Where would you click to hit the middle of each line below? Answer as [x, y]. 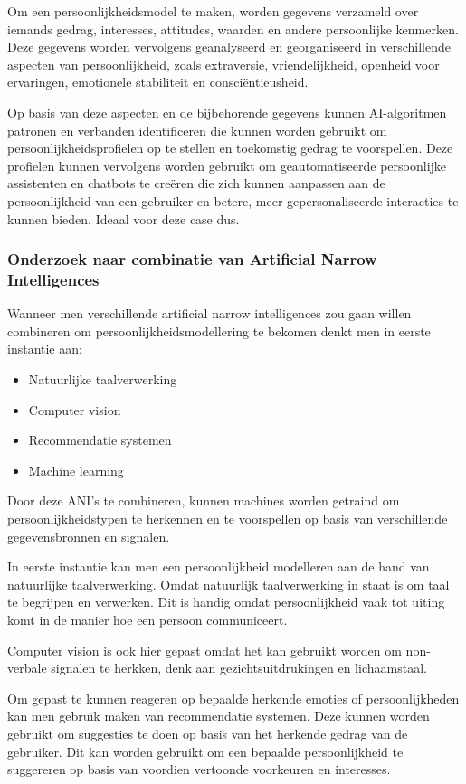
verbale [27, 668]
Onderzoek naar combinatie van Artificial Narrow [192, 259]
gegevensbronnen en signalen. [89, 536]
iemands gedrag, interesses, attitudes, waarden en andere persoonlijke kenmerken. [233, 28]
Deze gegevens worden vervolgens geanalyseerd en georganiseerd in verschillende [229, 47]
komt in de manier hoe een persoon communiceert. [147, 619]
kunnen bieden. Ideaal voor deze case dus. [124, 218]
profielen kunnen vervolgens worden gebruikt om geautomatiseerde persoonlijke [227, 165]
